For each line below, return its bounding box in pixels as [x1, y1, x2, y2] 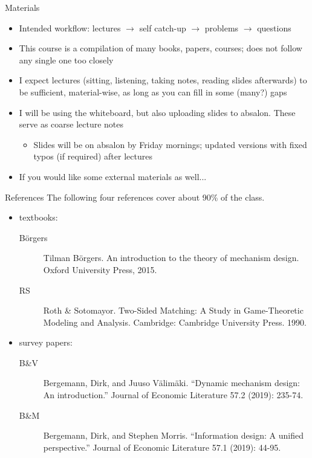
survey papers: [19, 336, 73, 349]
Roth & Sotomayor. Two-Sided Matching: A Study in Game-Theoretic [43, 304, 304, 317]
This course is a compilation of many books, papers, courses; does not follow [19, 42, 302, 54]
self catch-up [139, 21, 186, 34]
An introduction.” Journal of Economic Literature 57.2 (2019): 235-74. [43, 389, 304, 401]
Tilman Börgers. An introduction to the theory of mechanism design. [43, 251, 299, 264]
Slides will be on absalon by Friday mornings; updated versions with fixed [33, 138, 307, 150]
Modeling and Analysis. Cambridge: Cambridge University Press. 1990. [43, 315, 307, 328]
